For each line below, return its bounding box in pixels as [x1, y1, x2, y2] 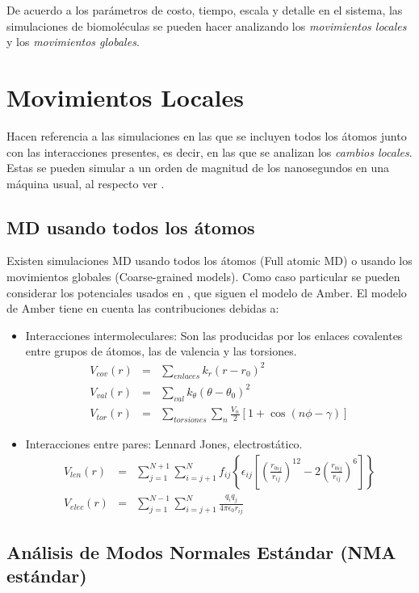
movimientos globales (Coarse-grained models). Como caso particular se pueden [6, 268, 400, 285]
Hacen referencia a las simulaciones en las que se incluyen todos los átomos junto [6, 127, 407, 144]
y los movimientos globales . [6, 33, 140, 50]
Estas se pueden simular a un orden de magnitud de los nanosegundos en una [6, 159, 390, 176]
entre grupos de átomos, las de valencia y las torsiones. [25, 343, 297, 360]
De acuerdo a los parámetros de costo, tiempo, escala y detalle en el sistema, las [6, 2, 403, 18]
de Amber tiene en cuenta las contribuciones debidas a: [6, 300, 279, 317]
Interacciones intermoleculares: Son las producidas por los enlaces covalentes [25, 326, 403, 343]
